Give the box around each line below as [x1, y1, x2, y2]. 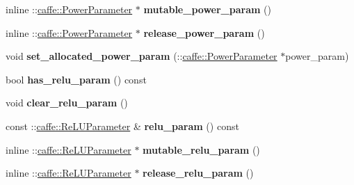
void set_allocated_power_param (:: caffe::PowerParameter [6, 49, 277, 63]
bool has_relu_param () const [6, 72, 147, 86]
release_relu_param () [143, 166, 254, 180]
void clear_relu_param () [6, 95, 128, 110]
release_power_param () [143, 25, 265, 40]
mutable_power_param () [143, 2, 271, 16]
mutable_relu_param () [143, 142, 260, 156]
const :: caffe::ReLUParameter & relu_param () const [6, 118, 239, 133]
